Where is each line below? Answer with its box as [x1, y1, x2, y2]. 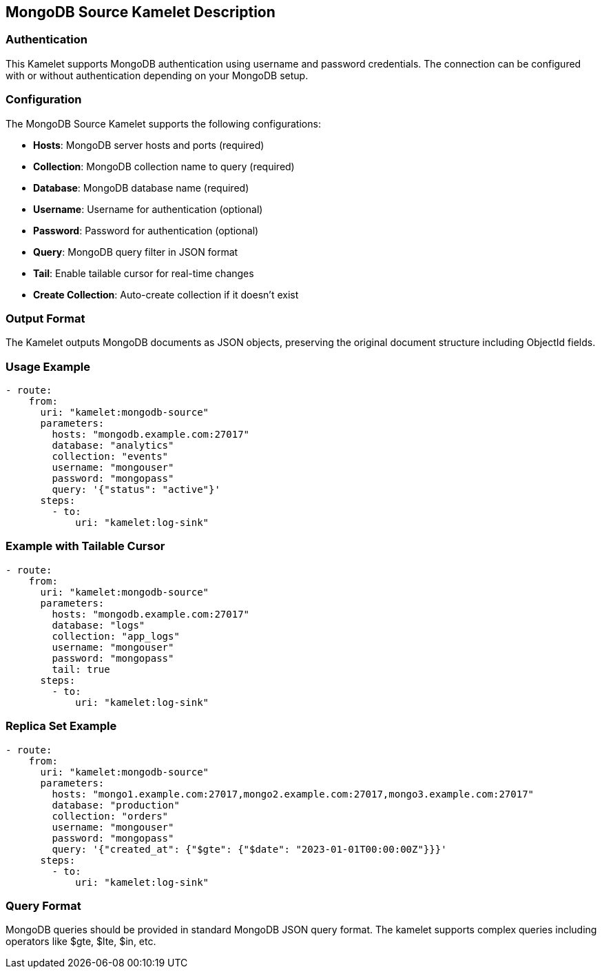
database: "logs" [52, 619, 145, 631]
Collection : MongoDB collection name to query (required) [33, 160, 295, 172]
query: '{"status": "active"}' [52, 484, 220, 496]
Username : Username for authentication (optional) [33, 203, 263, 215]
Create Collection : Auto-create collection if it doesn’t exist [33, 288, 299, 301]
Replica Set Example [6, 719, 117, 733]
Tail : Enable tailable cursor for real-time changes [33, 267, 254, 279]
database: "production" [52, 799, 180, 811]
